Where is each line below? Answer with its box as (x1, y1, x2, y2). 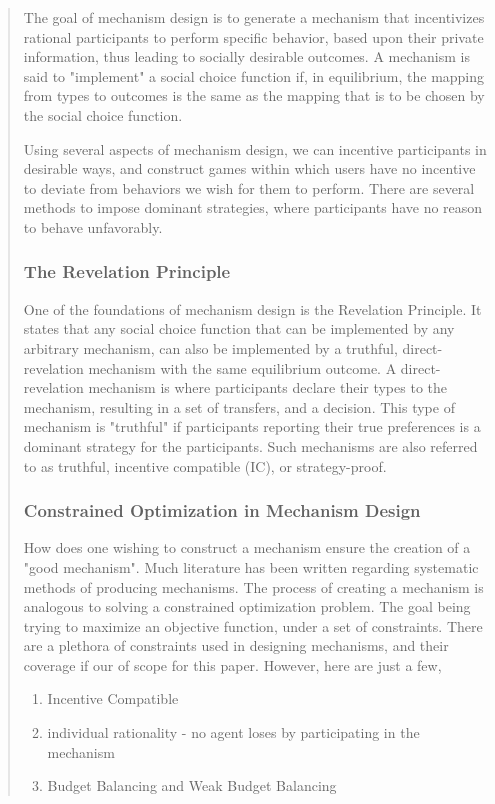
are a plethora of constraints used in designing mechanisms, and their (23, 635, 449, 656)
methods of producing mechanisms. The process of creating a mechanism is (23, 576, 484, 597)
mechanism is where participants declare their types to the (88, 377, 447, 398)
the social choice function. (23, 104, 183, 125)
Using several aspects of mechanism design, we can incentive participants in (23, 138, 487, 159)
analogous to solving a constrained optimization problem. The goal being (23, 596, 471, 617)
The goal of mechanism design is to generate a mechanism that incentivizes (23, 7, 485, 27)
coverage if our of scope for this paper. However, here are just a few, (23, 654, 442, 675)
